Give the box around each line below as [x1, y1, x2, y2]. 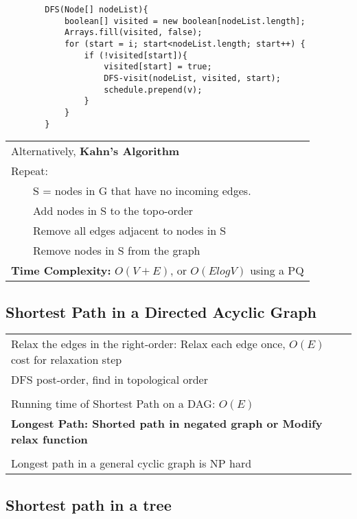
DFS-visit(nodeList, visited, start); [104, 73, 281, 83]
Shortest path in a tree [5, 494, 172, 515]
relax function [11, 431, 88, 448]
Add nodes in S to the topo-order [33, 203, 194, 219]
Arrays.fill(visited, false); [64, 27, 203, 38]
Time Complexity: [11, 262, 111, 279]
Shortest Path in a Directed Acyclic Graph [5, 301, 317, 322]
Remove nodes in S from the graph [33, 242, 200, 259]
